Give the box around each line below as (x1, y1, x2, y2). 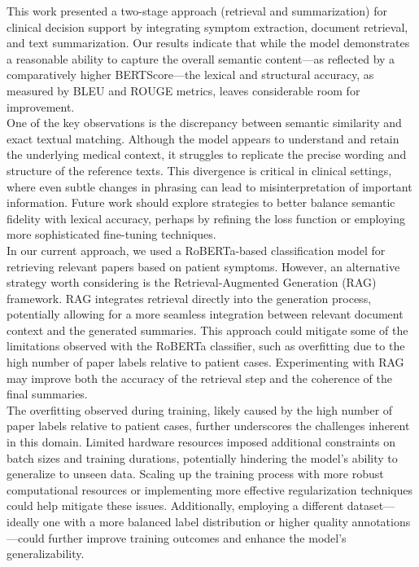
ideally (7, 513, 40, 530)
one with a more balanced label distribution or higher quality (42, 513, 348, 530)
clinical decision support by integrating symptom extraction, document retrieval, (7, 18, 408, 35)
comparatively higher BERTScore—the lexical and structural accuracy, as (7, 66, 374, 83)
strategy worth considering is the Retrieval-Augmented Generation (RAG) (7, 274, 377, 291)
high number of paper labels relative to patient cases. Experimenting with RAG (7, 354, 404, 371)
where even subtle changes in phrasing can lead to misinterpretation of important (7, 178, 412, 195)
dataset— (347, 497, 395, 514)
